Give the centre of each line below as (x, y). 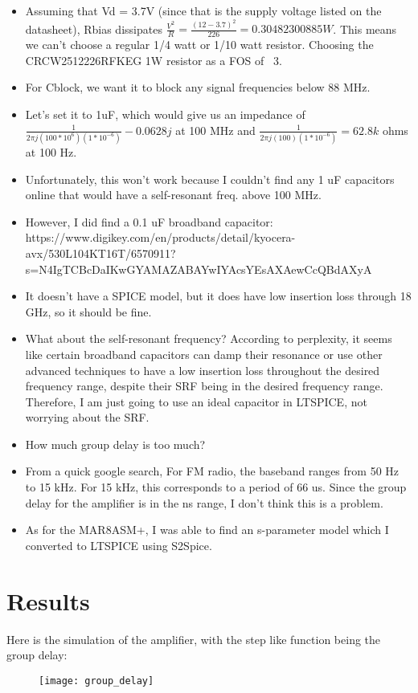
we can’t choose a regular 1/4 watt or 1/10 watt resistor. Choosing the (199, 45)
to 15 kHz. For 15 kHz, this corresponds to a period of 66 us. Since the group (216, 487)
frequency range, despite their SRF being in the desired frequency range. (204, 386)
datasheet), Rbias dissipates (94, 29)
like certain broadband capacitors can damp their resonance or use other (204, 354)
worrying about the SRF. (87, 417)
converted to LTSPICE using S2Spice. (119, 545)
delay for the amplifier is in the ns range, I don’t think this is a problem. (204, 502)
